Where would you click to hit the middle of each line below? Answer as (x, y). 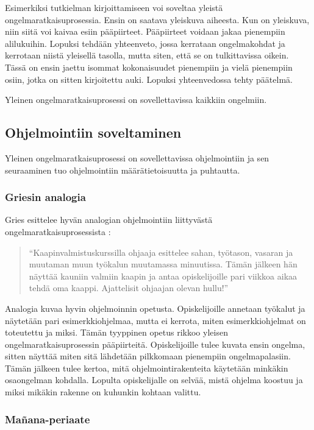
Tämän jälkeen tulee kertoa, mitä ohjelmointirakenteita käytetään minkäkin (147, 368)
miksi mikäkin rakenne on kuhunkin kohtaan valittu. (103, 392)
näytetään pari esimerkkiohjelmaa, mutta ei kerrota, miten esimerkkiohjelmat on (155, 320)
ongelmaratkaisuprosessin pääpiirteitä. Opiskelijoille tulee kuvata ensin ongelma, (155, 344)
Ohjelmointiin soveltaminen (93, 132)
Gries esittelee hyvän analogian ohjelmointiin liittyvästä (109, 220)
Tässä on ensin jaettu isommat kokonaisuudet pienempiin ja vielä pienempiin (149, 67)
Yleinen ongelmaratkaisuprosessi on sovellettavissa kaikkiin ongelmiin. (136, 100)
